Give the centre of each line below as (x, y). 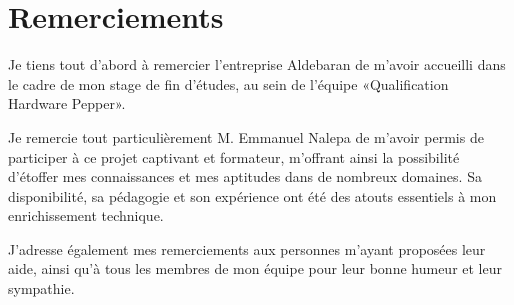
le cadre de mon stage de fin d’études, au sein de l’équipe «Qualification (228, 83)
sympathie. (41, 288)
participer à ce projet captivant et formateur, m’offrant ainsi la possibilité (234, 156)
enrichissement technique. (86, 215)
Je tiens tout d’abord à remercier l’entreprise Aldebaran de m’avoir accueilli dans (257, 64)
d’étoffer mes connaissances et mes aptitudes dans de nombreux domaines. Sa (245, 176)
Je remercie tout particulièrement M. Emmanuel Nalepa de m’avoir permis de (246, 136)
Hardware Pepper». (67, 103)
